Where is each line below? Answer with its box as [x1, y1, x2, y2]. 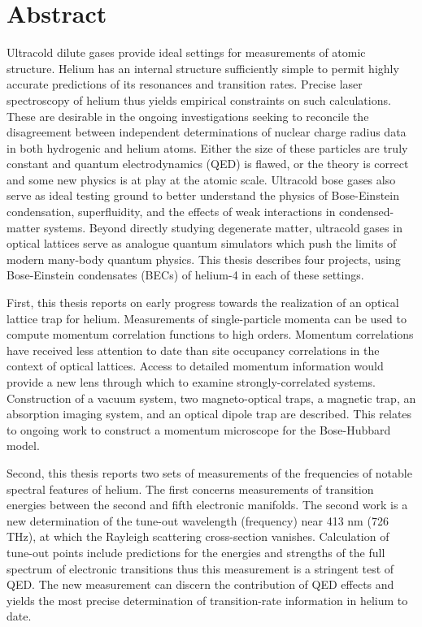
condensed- [339, 203, 394, 220]
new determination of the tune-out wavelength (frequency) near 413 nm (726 [7, 512, 389, 529]
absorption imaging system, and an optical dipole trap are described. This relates [7, 405, 412, 422]
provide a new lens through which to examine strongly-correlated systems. [7, 374, 376, 390]
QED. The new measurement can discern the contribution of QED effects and [7, 576, 394, 593]
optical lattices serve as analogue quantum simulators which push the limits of [7, 235, 397, 252]
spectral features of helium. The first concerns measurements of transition [7, 480, 374, 497]
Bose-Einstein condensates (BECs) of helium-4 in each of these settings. [7, 266, 364, 283]
